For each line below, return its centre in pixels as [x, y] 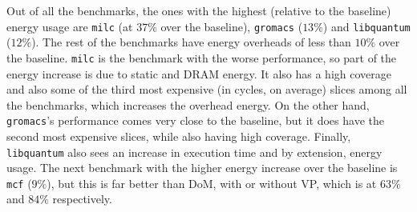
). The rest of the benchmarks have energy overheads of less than [191, 42]
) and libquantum [366, 26]
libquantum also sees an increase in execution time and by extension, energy [194, 152]
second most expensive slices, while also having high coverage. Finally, [179, 136]
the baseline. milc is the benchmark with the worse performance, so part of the [202, 57]
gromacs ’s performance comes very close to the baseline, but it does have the [195, 120]
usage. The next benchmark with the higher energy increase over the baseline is [202, 168]
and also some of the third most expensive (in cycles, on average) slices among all [207, 89]
